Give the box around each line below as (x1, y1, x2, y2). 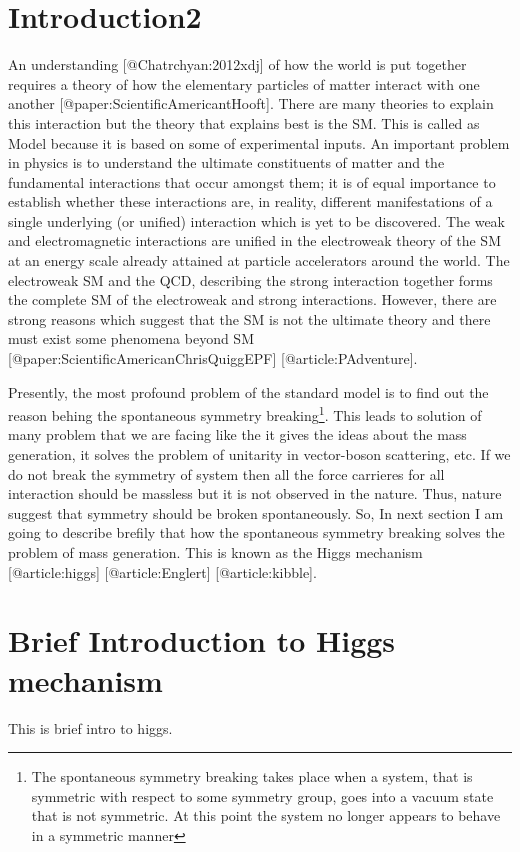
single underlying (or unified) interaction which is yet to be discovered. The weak (8, 210, 505, 231)
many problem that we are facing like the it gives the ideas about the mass (8, 424, 467, 445)
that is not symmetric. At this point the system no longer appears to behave (31, 805, 501, 826)
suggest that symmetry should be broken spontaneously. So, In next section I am (8, 502, 504, 523)
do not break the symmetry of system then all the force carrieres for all (8, 463, 445, 484)
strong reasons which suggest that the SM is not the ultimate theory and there (8, 308, 491, 329)
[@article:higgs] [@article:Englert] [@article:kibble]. (8, 561, 317, 582)
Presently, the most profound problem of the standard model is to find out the (8, 381, 489, 402)
